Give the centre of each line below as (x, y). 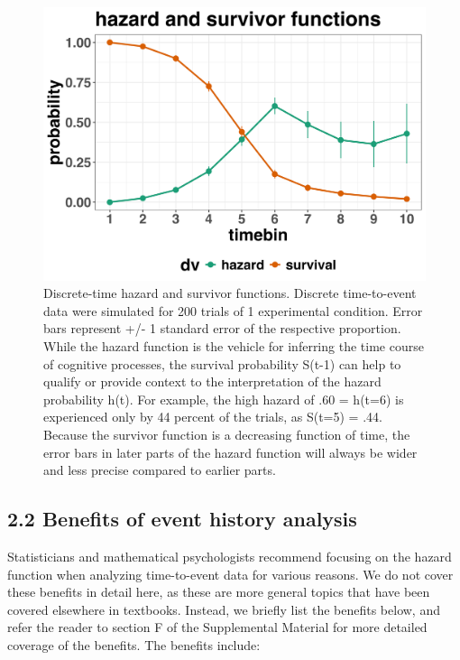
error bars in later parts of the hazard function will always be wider (230, 452)
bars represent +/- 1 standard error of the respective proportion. (222, 328)
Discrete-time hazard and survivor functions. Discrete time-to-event (230, 293)
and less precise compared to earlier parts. (160, 470)
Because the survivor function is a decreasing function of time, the (227, 435)
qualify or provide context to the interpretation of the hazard (212, 381)
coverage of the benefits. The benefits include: (134, 644)
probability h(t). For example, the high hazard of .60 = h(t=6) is (224, 399)
